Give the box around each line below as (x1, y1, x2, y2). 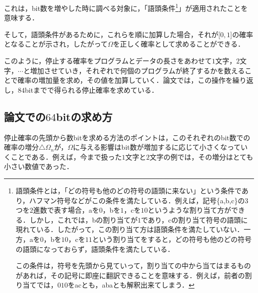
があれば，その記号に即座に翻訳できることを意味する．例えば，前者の (15, 270, 245, 280)
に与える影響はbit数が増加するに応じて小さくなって (73, 142, 241, 152)
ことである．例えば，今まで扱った (10, 151, 122, 162)
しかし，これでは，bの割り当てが (29, 214, 138, 225)
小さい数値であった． (4, 161, 73, 172)
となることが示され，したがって (4, 39, 108, 49)
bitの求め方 (56, 109, 113, 124)
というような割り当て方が (147, 205, 231, 215)
